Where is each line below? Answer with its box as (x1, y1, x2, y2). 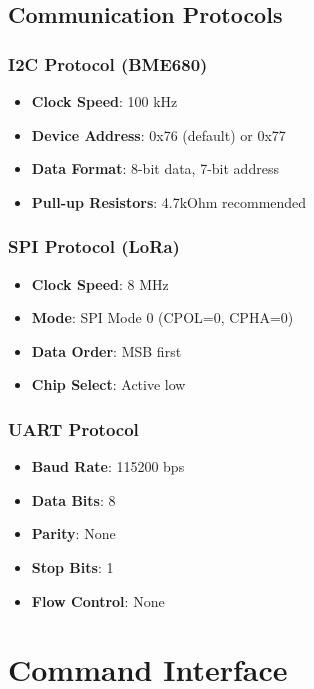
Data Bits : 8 (31, 489, 116, 510)
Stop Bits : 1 (31, 556, 114, 577)
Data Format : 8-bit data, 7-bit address (31, 158, 279, 179)
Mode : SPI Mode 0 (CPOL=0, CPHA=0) (31, 307, 294, 328)
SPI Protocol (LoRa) (8, 234, 180, 259)
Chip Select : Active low (31, 374, 186, 395)
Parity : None (31, 523, 116, 544)
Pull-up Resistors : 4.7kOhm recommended (31, 191, 307, 212)
